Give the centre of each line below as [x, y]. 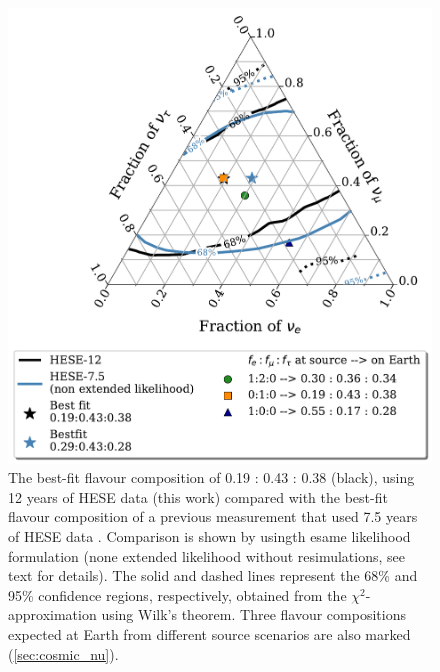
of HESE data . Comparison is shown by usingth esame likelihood [209, 535]
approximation [52, 614]
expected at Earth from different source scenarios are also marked [209, 633]
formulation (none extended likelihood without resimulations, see [207, 555]
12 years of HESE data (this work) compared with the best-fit [198, 496]
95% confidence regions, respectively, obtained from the [177, 594]
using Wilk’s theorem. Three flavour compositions [253, 614]
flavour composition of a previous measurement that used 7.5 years [213, 516]
